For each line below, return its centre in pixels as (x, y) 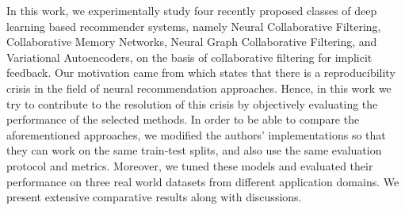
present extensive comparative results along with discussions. (154, 197)
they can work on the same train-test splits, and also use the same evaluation (194, 150)
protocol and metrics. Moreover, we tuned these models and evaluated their (190, 165)
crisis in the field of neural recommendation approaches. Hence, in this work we (199, 88)
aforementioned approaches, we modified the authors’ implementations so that (196, 134)
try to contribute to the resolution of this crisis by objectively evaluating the (192, 103)
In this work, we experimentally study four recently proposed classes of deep (192, 10)
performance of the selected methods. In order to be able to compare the (183, 119)
